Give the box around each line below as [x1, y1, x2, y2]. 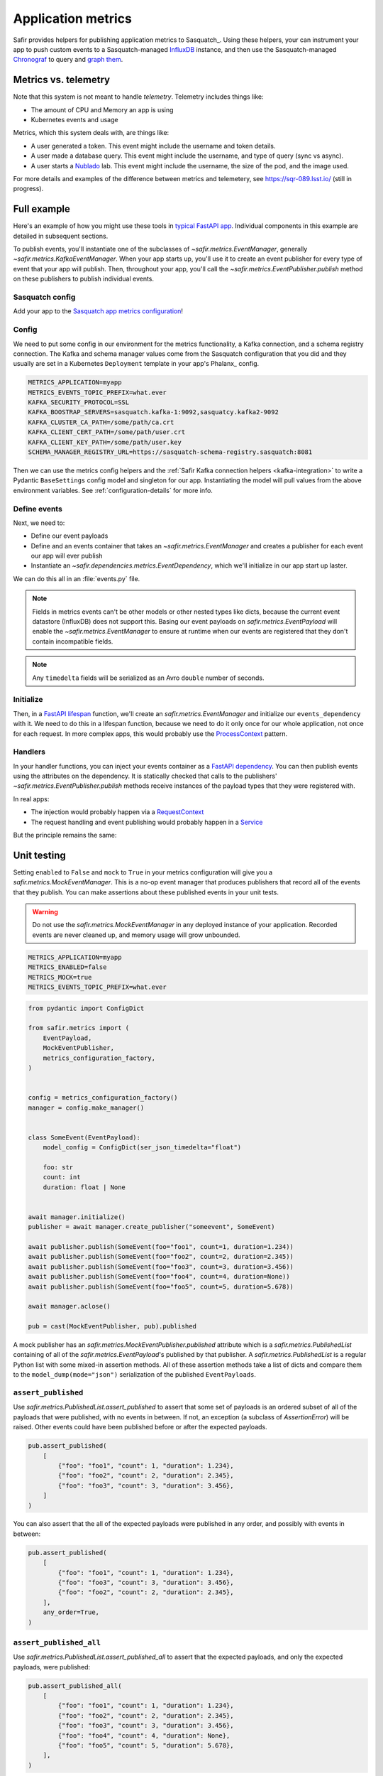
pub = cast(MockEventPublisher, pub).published [28, 1322, 196, 1331]
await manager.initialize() [28, 1213, 126, 1221]
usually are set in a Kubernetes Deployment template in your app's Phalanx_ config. [13, 359, 260, 368]
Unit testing [13, 849, 67, 861]
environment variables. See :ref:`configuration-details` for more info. [13, 486, 213, 494]
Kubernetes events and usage [30, 116, 118, 124]
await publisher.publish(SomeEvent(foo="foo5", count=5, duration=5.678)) [28, 1282, 294, 1291]
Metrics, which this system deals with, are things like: [13, 129, 170, 137]
